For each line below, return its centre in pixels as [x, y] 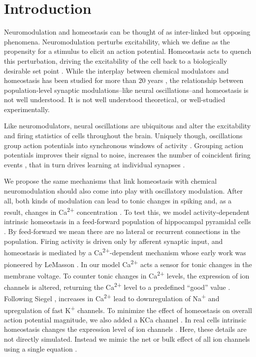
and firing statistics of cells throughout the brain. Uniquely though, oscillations [123, 136]
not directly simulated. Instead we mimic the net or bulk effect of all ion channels [127, 338]
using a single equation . [41, 348]
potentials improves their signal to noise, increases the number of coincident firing [127, 155]
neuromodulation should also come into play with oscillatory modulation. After [123, 191]
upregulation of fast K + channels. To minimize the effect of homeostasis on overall [128, 309]
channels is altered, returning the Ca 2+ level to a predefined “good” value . [117, 286]
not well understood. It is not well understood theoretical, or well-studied [115, 99]
